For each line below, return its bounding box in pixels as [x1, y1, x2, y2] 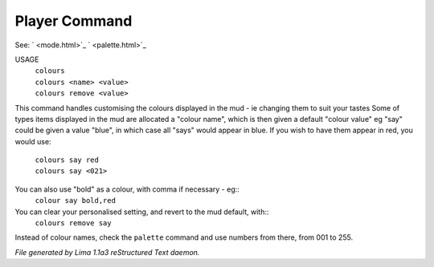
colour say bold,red [35, 196, 117, 205]
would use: [14, 136, 51, 146]
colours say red [35, 156, 100, 164]
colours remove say [35, 219, 112, 228]
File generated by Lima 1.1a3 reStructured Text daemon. [14, 247, 200, 257]
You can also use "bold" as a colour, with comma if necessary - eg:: [14, 184, 240, 194]
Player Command [14, 12, 133, 30]
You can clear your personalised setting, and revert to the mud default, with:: [14, 207, 269, 216]
